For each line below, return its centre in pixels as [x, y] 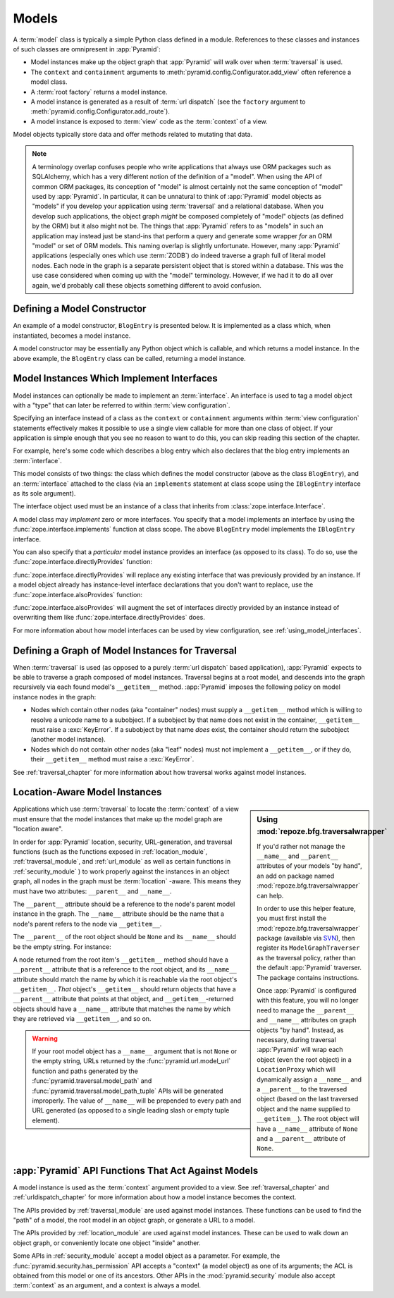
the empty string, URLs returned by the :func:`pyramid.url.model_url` [131, 1061]
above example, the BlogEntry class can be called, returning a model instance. [129, 358]
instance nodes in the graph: [55, 697]
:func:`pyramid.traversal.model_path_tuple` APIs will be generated [128, 1091]
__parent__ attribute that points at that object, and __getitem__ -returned [123, 999]
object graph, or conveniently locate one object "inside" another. [107, 1243]
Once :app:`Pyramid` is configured [307, 991]
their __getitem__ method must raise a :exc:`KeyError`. [112, 759]
